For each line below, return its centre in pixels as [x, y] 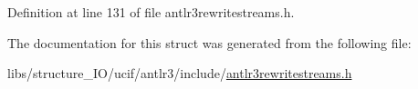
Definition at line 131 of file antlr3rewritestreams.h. [151, 12]
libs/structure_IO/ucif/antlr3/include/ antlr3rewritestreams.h [180, 73]
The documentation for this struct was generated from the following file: [209, 42]
